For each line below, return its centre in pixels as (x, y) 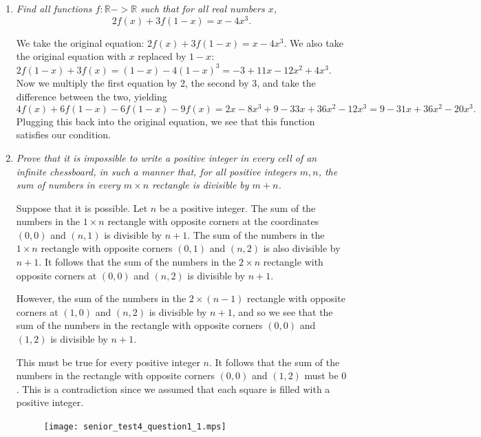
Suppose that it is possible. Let (82, 207)
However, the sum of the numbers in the (101, 298)
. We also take (313, 42)
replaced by (162, 56)
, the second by (217, 83)
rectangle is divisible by (201, 185)
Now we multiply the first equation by (97, 83)
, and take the (286, 83)
